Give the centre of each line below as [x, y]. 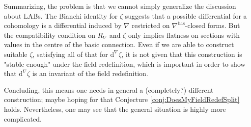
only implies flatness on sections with [184, 35]
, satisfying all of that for [70, 54]
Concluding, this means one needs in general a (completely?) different [109, 89]
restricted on [151, 25]
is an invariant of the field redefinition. [90, 73]
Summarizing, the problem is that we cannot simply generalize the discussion [120, 6]
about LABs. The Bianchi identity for [61, 15]
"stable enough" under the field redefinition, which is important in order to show [125, 63]
